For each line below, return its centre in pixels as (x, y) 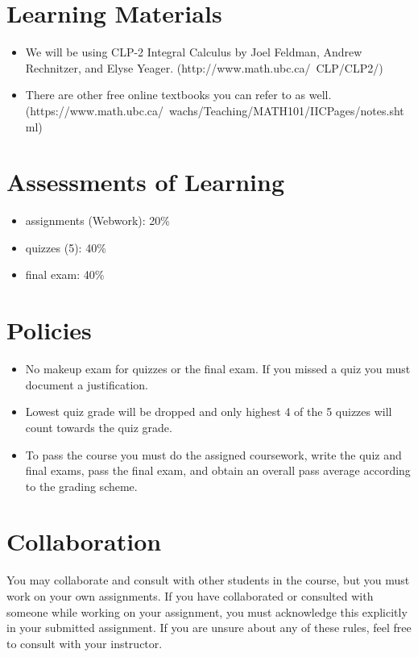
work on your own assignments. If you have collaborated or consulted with (190, 596)
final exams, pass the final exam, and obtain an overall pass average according (218, 470)
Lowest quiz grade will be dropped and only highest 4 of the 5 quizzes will (209, 412)
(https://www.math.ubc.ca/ (95, 110)
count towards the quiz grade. (99, 427)
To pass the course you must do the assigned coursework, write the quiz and (213, 454)
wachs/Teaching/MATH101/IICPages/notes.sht (287, 110)
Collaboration (84, 541)
